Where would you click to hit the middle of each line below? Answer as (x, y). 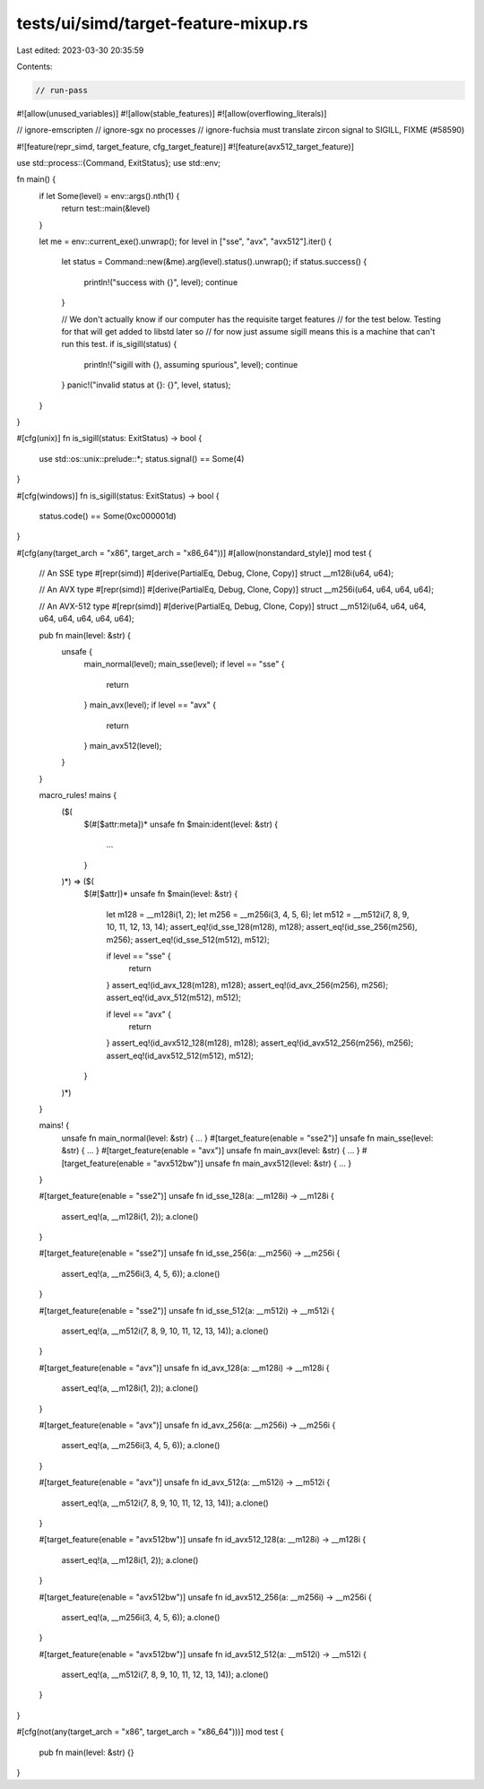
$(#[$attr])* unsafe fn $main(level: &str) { (161, 894)
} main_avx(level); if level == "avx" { (150, 705)
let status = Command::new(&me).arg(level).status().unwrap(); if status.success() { (214, 262)
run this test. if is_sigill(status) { (119, 344)
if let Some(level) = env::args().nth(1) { (109, 195)
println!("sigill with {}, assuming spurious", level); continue (191, 364)
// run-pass (62, 90)
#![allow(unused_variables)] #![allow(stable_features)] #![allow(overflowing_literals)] (172, 113)
